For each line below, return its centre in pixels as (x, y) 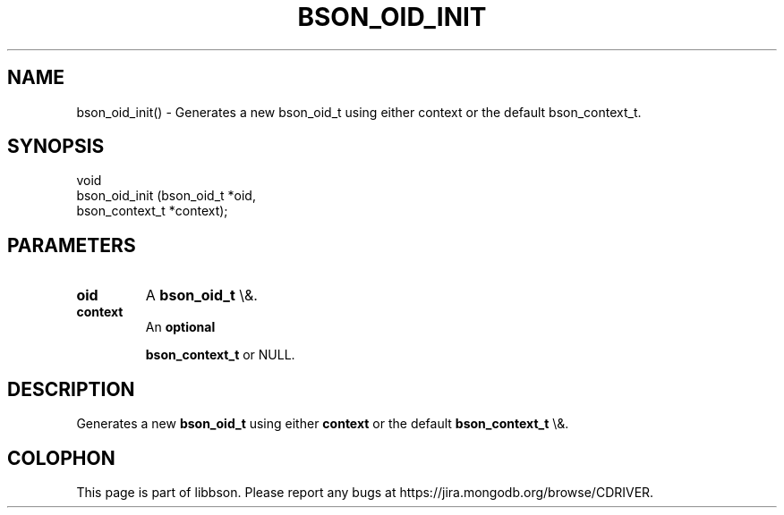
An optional (180, 327)
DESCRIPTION (71, 389)
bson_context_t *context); (152, 211)
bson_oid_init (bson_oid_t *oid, (166, 196)
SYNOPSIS (56, 147)
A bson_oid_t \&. (201, 295)
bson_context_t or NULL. (220, 355)
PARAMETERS (72, 245)
